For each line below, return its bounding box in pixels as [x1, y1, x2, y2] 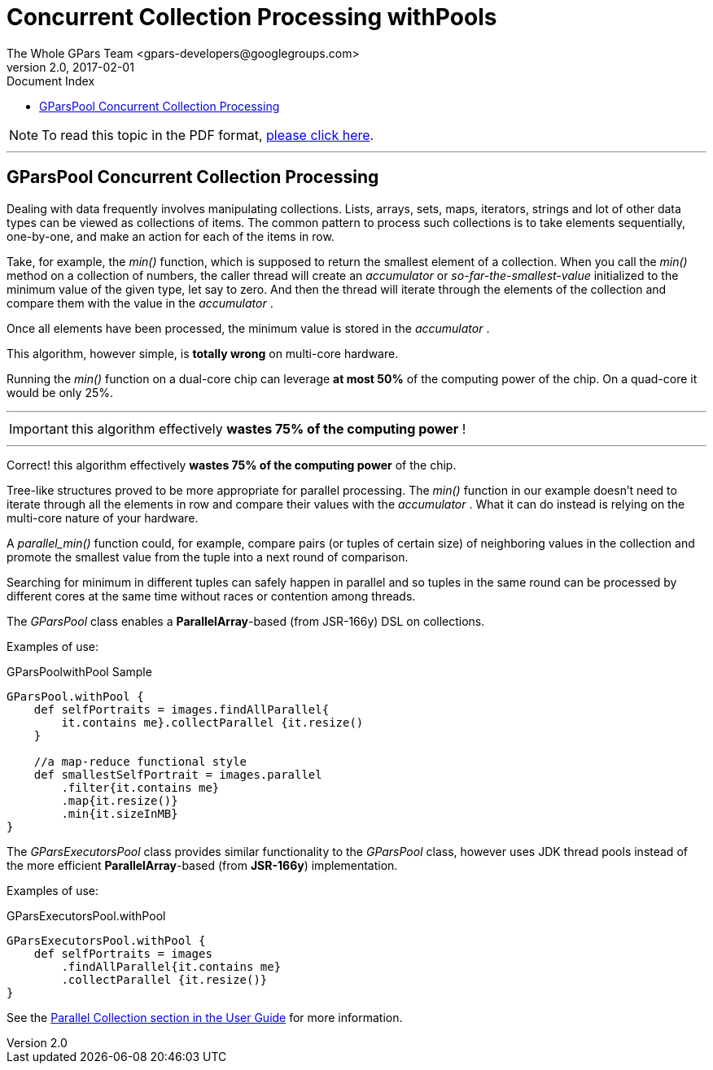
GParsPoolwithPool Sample [7, 664, 152, 679]
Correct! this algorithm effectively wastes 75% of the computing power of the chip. [7, 457, 457, 472]
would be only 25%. [7, 385, 114, 400]
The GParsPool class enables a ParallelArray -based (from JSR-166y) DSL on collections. [7, 614, 485, 628]
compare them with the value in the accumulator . [7, 295, 273, 310]
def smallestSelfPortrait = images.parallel [33, 767, 322, 781]
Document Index [7, 73, 95, 88]
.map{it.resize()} [61, 793, 178, 807]
